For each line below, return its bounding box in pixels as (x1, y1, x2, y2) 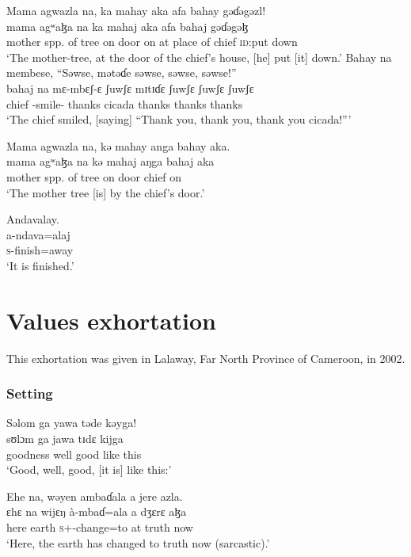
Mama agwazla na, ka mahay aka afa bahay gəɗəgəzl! (6, 2, 266, 18)
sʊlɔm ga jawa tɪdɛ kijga (6, 430, 124, 447)
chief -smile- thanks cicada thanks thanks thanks (6, 95, 243, 112)
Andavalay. (6, 211, 59, 227)
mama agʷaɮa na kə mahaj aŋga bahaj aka (6, 153, 215, 170)
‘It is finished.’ (6, 257, 74, 273)
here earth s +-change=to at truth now (6, 519, 193, 535)
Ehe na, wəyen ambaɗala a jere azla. (6, 487, 183, 504)
